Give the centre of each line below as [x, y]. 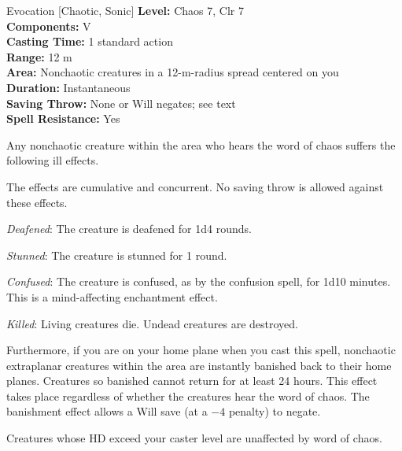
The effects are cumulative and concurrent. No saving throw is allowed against [195, 186]
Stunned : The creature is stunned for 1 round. [117, 255]
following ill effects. [53, 160]
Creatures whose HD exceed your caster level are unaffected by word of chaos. [194, 438]
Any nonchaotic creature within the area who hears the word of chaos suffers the [201, 144]
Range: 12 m [39, 56]
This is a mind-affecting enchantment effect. [112, 296]
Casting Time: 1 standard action [90, 41]
